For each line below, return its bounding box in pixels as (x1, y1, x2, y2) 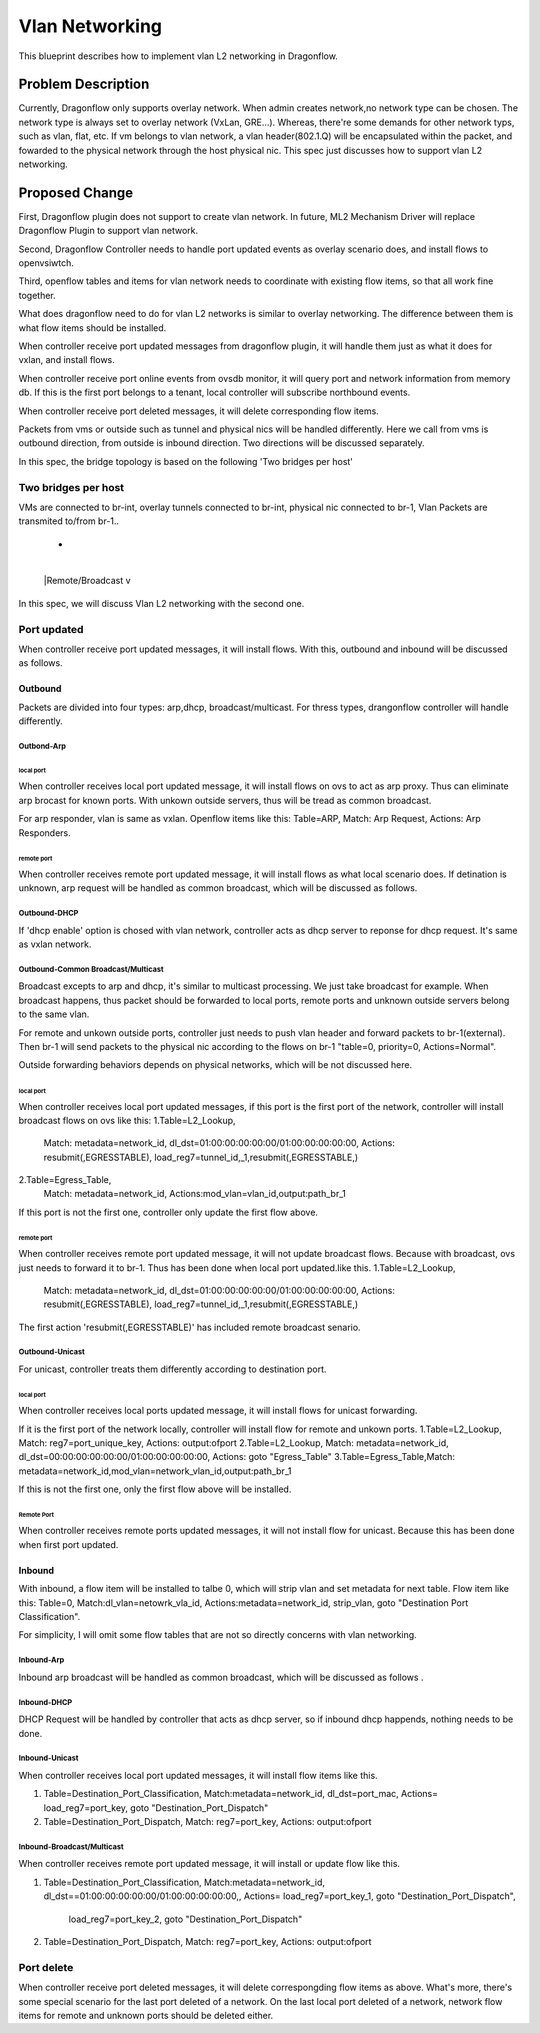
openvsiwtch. (18, 257, 75, 269)
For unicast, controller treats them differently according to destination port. (18, 1363, 327, 1375)
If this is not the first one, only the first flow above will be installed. (18, 1483, 292, 1495)
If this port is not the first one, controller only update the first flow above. (18, 1206, 319, 1218)
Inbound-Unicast (18, 1753, 79, 1764)
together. (18, 289, 57, 301)
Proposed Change (18, 184, 134, 201)
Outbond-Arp (18, 741, 67, 751)
